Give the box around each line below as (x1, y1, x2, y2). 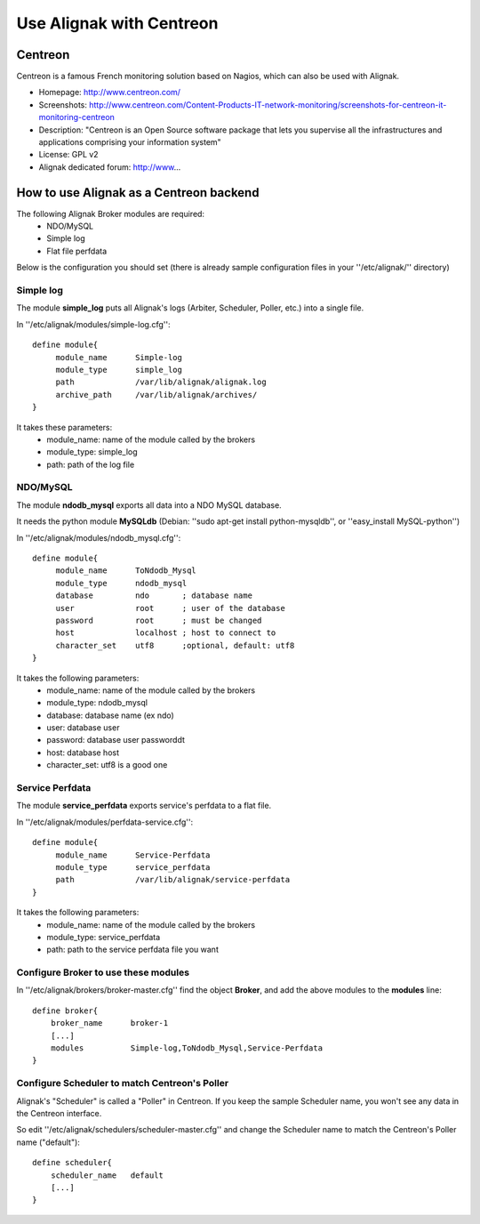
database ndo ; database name (55, 591, 253, 600)
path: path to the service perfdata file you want (46, 944, 220, 955)
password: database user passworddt (46, 735, 186, 745)
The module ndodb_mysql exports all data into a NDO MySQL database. (16, 499, 282, 511)
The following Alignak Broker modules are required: (16, 208, 204, 219)
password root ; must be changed (55, 615, 262, 625)
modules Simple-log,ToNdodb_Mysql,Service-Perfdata (50, 1043, 324, 1053)
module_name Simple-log (55, 352, 182, 362)
